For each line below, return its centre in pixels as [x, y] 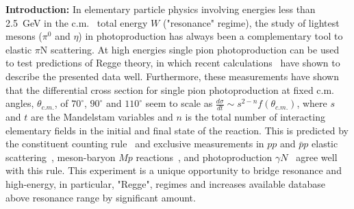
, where [312, 103]
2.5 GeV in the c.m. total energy [77, 22]
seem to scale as [179, 103]
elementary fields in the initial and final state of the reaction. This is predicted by [177, 130]
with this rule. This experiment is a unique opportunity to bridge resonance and [174, 170]
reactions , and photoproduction [204, 157]
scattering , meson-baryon [61, 157]
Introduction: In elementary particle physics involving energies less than [161, 9]
